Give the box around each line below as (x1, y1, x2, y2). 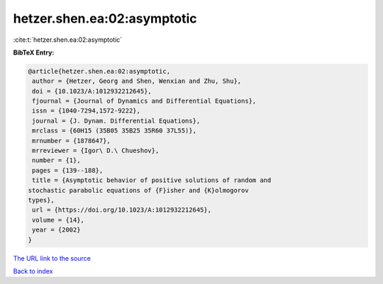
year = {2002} (32, 226, 81, 234)
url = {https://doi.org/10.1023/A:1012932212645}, (32, 206, 212, 214)
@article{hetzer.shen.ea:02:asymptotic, (28, 67, 170, 75)
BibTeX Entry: (13, 48, 55, 57)
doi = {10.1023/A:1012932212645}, (32, 87, 152, 95)
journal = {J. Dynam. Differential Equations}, (32, 117, 201, 125)
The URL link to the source (13, 254, 91, 262)
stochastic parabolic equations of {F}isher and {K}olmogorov (28, 186, 249, 194)
